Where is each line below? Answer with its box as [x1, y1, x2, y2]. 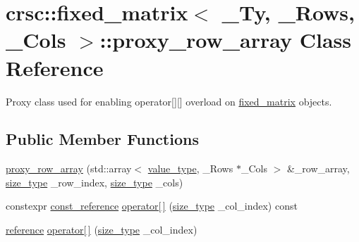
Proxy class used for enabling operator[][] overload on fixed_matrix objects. [6, 94, 332, 108]
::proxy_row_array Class [99, 25, 351, 54]
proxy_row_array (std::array [6, 161, 132, 176]
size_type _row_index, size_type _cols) [6, 174, 183, 189]
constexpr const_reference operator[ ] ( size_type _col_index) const [6, 198, 298, 213]
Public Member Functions [6, 128, 199, 150]
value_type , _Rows [147, 161, 233, 176]
